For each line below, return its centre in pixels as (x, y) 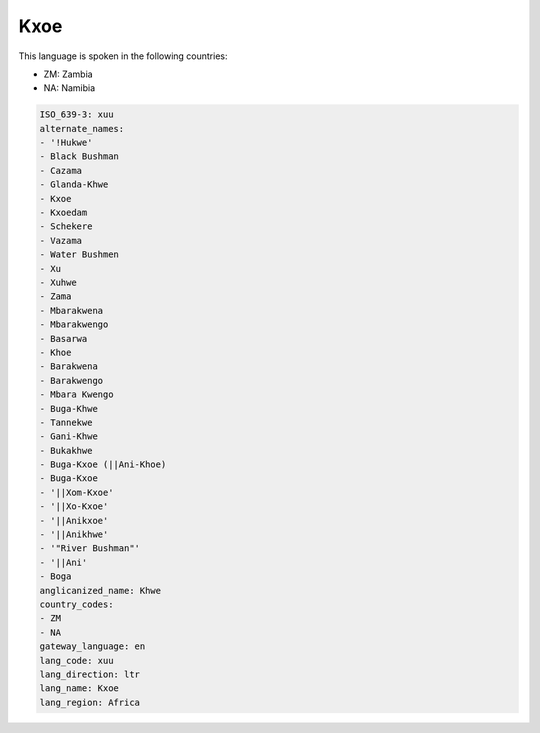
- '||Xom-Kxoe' (76, 492)
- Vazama (61, 240)
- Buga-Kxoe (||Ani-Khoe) (103, 464)
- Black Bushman (79, 156)
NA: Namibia (69, 88)
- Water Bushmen (79, 254)
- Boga (55, 576)
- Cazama (61, 170)
